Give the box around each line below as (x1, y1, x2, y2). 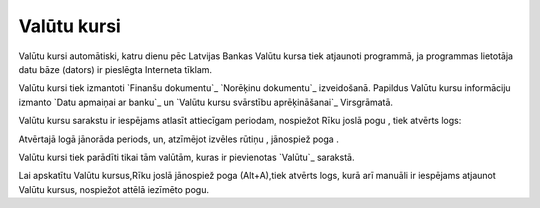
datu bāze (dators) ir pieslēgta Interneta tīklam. (18, 63, 213, 75)
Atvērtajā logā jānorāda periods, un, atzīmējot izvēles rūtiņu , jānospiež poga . (18, 133, 339, 145)
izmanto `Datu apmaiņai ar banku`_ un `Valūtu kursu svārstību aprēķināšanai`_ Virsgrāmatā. (18, 96, 394, 108)
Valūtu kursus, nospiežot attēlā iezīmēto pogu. (18, 183, 210, 195)
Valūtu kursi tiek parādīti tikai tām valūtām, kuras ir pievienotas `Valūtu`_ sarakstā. (18, 151, 355, 163)
